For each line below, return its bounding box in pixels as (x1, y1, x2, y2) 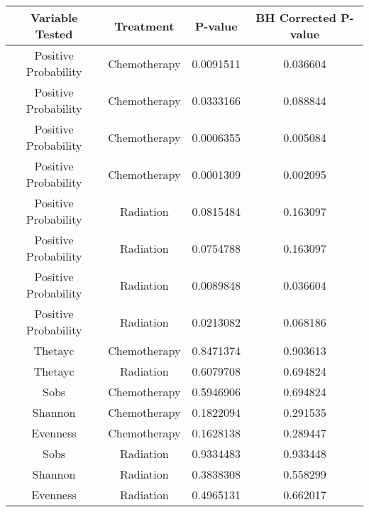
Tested (35, 26, 73, 42)
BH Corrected (255, 9, 336, 26)
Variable (30, 9, 78, 26)
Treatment (114, 17, 175, 34)
